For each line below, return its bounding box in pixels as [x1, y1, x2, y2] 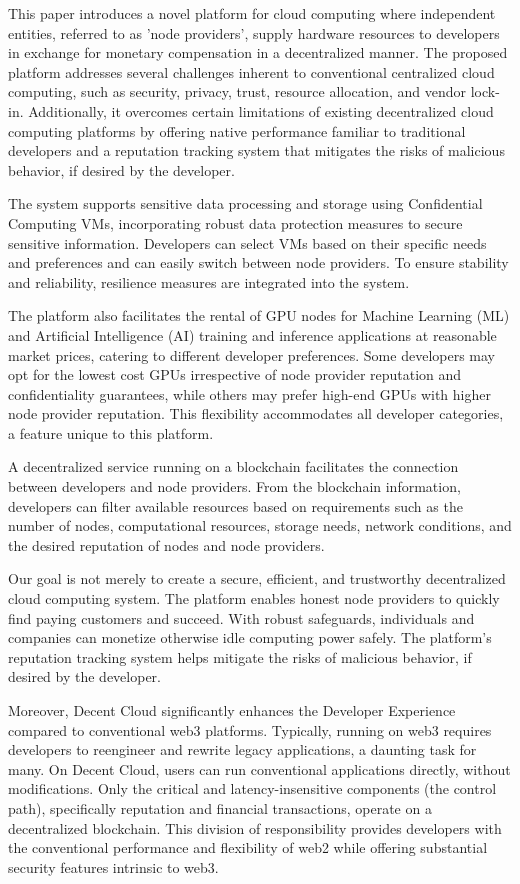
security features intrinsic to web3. [8, 856, 219, 877]
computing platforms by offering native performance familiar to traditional [8, 120, 466, 141]
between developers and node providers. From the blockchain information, [8, 476, 461, 497]
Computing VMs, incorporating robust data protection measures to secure [8, 212, 463, 233]
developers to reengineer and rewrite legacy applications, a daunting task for [8, 739, 477, 760]
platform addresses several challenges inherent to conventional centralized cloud [8, 61, 495, 82]
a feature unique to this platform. [8, 422, 214, 443]
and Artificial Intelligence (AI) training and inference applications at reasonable [8, 324, 497, 345]
